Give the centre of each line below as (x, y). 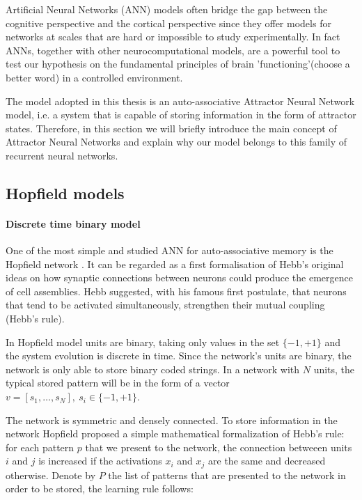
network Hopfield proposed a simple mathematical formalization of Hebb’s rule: (175, 433)
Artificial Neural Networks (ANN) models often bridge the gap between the (167, 9)
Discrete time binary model (73, 223)
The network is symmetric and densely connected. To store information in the (172, 420)
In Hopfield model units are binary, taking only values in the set (143, 342)
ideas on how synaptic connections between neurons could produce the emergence (179, 278)
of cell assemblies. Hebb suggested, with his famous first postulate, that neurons (176, 291)
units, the (334, 369)
